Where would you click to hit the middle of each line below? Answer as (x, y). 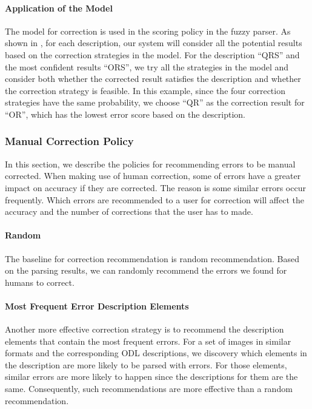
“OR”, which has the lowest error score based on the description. (125, 114)
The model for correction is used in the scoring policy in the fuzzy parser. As (148, 31)
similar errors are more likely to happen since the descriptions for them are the (151, 377)
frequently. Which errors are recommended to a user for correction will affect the (155, 199)
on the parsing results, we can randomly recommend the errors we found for (146, 270)
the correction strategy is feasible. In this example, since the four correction (145, 90)
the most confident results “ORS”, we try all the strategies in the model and (147, 66)
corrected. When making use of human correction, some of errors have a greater (153, 176)
